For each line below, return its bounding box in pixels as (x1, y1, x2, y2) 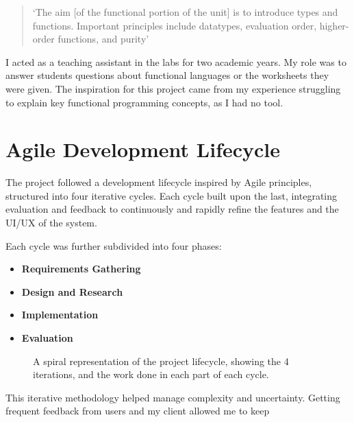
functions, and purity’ (58, 32, 149, 46)
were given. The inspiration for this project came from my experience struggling (5, 81, 341, 95)
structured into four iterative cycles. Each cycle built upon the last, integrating (5, 188, 338, 202)
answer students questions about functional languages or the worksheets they (5, 68, 329, 82)
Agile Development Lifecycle (5, 135, 281, 163)
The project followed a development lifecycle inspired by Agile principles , (5, 175, 312, 189)
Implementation (21, 307, 99, 322)
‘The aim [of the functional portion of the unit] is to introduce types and (32, 5, 338, 19)
